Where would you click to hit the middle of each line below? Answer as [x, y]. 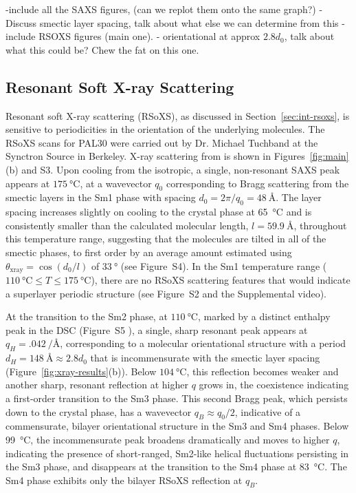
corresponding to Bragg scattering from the [257, 183]
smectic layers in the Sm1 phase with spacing [101, 197]
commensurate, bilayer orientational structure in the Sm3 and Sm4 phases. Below [177, 426]
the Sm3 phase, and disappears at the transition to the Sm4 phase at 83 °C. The [176, 466]
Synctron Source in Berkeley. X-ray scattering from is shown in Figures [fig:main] [177, 156]
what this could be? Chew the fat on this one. [102, 49]
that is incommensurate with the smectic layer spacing [205, 358]
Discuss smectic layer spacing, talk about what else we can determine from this [172, 22]
